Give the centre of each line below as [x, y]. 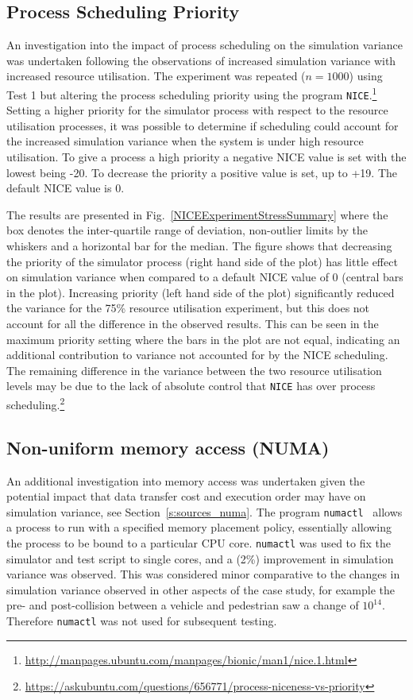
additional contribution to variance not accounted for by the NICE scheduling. [197, 355]
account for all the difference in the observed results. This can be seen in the [193, 324]
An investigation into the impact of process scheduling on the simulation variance [205, 45]
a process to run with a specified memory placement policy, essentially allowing [199, 527]
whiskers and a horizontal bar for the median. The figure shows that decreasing [199, 246]
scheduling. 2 [36, 403]
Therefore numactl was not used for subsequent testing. [142, 620]
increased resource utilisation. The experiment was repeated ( [156, 76]
